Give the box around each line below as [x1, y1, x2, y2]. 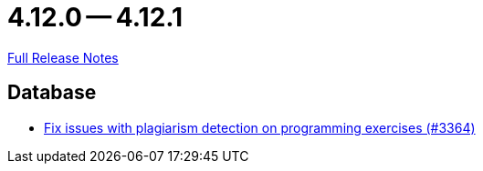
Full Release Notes [7, 49, 119, 65]
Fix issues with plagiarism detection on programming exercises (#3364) [44, 119, 476, 136]
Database [7, 81, 97, 105]
